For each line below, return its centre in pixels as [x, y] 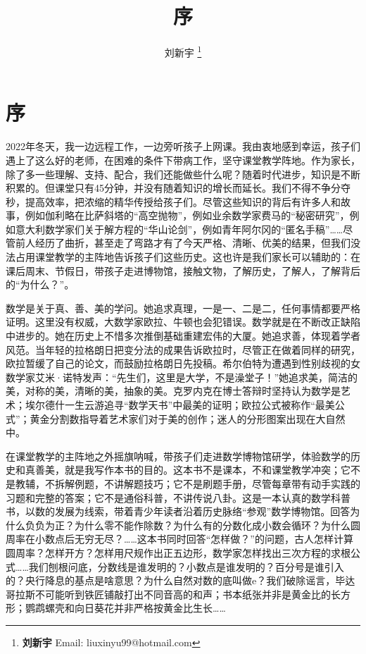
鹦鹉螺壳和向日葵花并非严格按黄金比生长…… [125, 608]
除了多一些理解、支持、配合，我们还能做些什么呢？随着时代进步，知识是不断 [183, 174]
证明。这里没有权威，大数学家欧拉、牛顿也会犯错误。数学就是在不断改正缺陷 [183, 322]
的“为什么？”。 [40, 284]
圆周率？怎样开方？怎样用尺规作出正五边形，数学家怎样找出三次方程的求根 [178, 552]
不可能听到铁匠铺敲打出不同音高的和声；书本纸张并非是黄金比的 [183, 594]
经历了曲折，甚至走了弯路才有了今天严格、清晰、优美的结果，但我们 [193, 243]
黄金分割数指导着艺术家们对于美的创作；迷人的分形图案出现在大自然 [188, 418]
